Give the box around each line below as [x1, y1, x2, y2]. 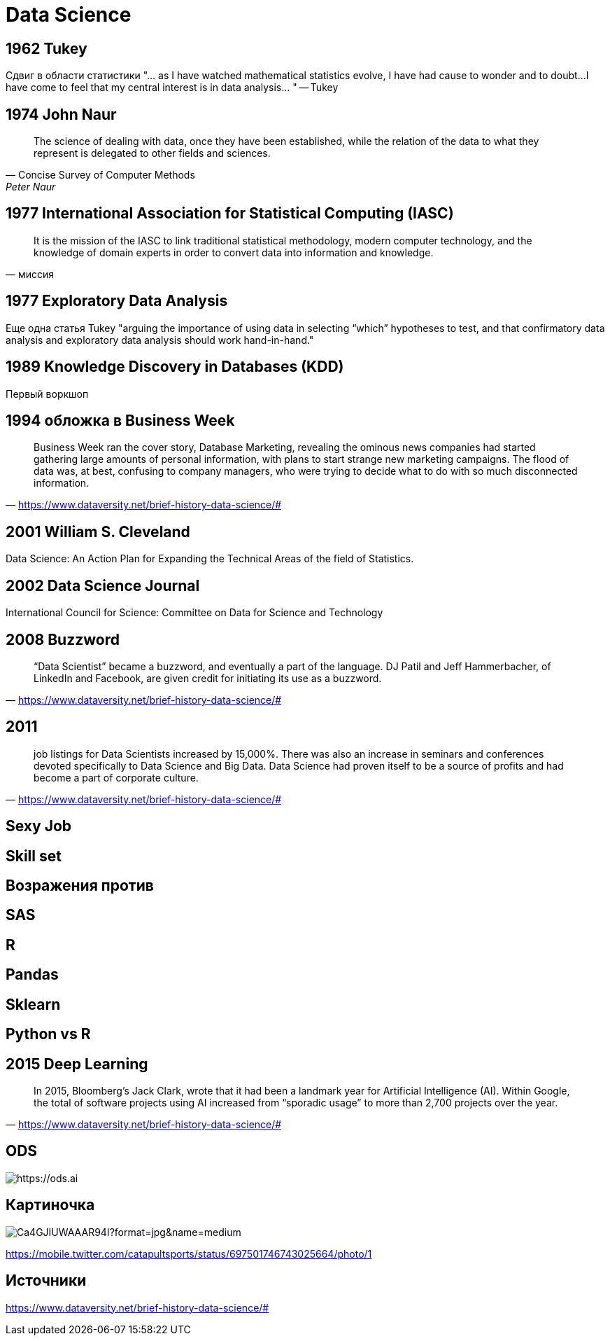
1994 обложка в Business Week [6, 411, 235, 429]
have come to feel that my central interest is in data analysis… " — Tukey [6, 81, 339, 94]
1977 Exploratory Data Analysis [6, 292, 228, 310]
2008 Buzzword [6, 630, 120, 648]
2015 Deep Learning [6, 1055, 148, 1073]
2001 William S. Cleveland [6, 522, 190, 541]
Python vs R [6, 1025, 91, 1043]
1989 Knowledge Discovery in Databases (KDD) [6, 358, 344, 376]
